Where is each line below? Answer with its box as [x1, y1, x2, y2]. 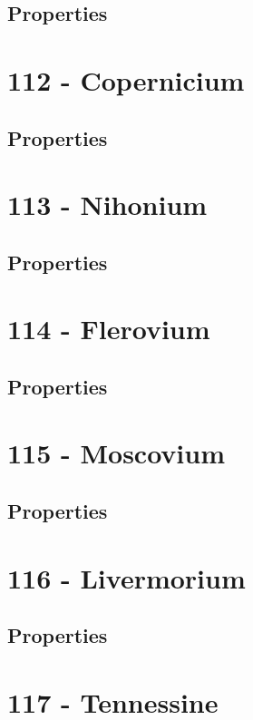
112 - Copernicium [7, 61, 245, 98]
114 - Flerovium [7, 310, 210, 347]
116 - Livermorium [7, 559, 246, 596]
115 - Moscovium [7, 434, 226, 472]
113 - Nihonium [7, 186, 208, 223]
